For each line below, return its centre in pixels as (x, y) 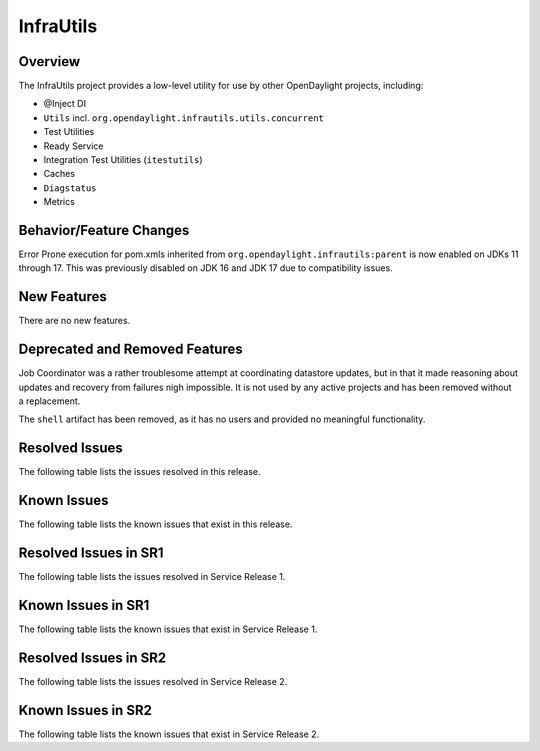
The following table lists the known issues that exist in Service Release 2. (169, 734)
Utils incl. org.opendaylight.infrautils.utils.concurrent (183, 117)
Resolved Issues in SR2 (92, 657)
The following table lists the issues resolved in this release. (139, 472)
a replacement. (49, 401)
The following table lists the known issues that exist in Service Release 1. (168, 629)
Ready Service (73, 146)
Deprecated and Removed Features (131, 349)
